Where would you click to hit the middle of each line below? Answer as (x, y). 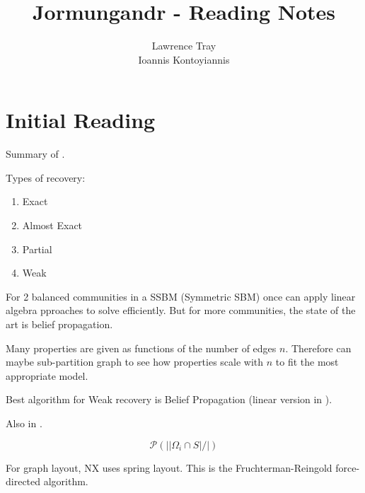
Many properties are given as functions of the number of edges (141, 348)
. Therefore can (318, 348)
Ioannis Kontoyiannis (184, 59)
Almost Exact (52, 225)
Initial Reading (81, 120)
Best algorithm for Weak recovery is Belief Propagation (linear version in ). (169, 399)
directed (23, 481)
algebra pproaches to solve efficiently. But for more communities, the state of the (181, 310)
